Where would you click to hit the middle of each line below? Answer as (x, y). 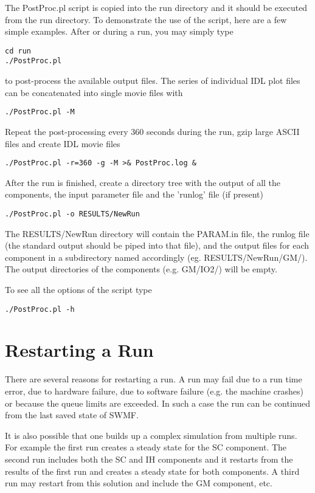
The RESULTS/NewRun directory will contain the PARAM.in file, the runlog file (157, 233)
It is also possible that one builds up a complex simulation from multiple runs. (151, 435)
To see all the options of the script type (78, 289)
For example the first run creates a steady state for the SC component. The (146, 447)
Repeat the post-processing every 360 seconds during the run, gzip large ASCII (152, 131)
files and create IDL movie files (63, 143)
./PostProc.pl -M (40, 112)
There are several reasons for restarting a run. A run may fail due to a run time (154, 379)
